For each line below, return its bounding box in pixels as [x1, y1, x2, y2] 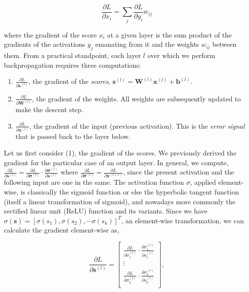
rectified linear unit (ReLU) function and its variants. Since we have [4, 206, 207, 216]
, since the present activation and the [123, 167, 234, 177]
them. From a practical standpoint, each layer [4, 50, 141, 60]
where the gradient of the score [4, 29, 97, 39]
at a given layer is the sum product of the [107, 29, 232, 39]
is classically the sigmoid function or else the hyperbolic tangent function [21, 187, 239, 197]
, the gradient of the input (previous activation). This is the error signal [29, 120, 245, 131]
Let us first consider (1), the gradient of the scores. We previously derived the [4, 147, 237, 157]
